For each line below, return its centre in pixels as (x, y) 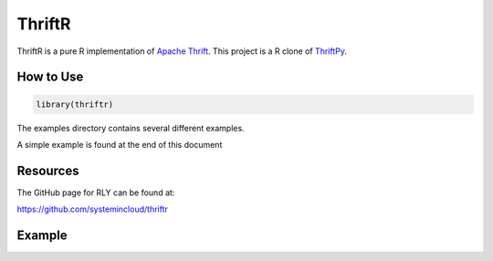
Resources (48, 170)
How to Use (50, 77)
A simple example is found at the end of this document (120, 144)
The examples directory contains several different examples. (131, 128)
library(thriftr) (75, 104)
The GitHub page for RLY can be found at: (96, 193)
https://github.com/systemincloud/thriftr (93, 209)
